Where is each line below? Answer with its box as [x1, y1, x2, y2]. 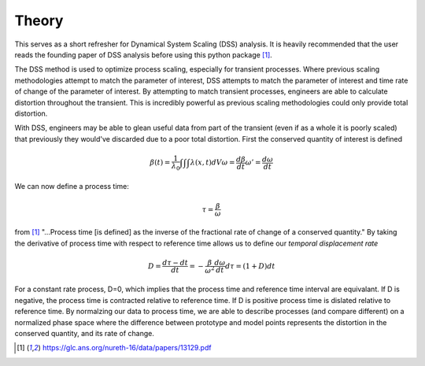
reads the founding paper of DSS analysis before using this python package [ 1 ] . [14, 50, 273, 59]
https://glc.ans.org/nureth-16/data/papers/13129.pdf [42, 343, 212, 353]
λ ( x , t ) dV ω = [190, 158, 235, 167]
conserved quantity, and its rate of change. [14, 328, 155, 338]
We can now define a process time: [14, 182, 129, 191]
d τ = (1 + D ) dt [225, 261, 275, 271]
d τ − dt [162, 258, 189, 268]
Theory [14, 12, 64, 29]
